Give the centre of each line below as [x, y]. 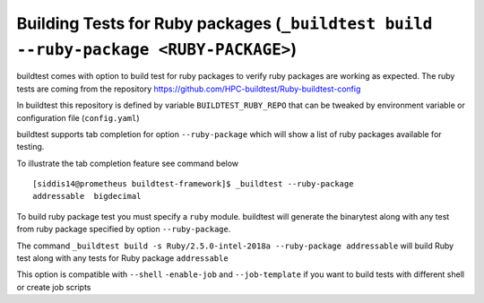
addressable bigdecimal [87, 196]
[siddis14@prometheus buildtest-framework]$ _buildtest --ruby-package [193, 184]
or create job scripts [54, 287]
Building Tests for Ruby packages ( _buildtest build [225, 23]
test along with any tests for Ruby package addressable [122, 258]
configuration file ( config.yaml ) [78, 117]
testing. [30, 147]
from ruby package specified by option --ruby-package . [124, 229]
